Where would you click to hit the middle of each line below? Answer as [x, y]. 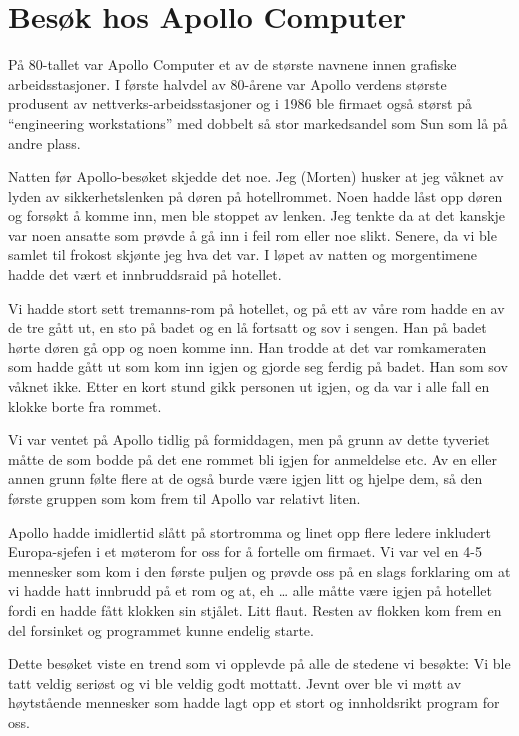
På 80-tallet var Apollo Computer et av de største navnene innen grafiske [232, 64]
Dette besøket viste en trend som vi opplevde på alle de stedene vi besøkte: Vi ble [259, 663]
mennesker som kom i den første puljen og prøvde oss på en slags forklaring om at [259, 570]
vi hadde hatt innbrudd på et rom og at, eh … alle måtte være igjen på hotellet [250, 590]
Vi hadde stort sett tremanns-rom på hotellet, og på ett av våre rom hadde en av [256, 307]
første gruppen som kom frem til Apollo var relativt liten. [184, 498]
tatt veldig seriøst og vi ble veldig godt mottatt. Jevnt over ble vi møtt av [235, 682]
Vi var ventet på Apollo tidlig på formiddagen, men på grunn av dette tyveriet [249, 439]
